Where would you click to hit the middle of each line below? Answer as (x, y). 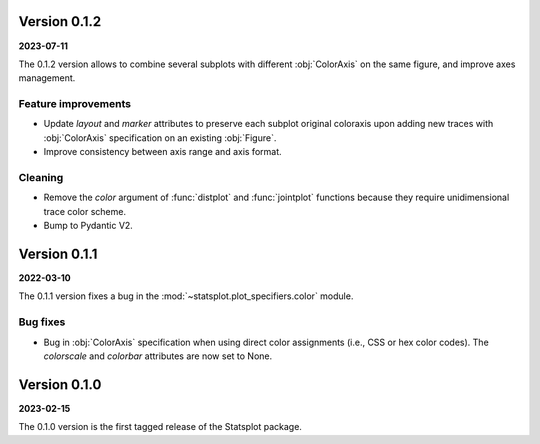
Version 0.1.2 (60, 21)
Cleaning (41, 177)
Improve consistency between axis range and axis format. (162, 152)
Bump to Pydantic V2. (88, 226)
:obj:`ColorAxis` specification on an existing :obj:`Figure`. (160, 137)
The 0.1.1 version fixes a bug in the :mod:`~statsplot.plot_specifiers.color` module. (186, 296)
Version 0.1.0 (60, 384)
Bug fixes (42, 322)
